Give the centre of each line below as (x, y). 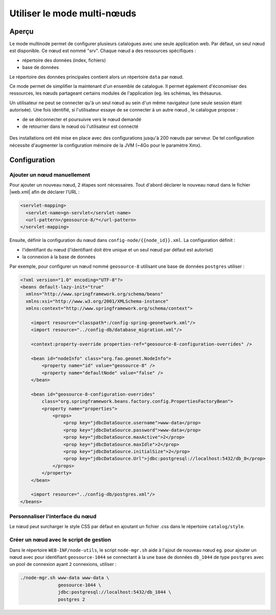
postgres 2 (72, 599)
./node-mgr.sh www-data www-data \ (65, 578)
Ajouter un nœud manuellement (50, 175)
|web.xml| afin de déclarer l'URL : (45, 192)
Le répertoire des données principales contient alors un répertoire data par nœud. (97, 77)
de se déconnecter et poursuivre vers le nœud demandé (82, 119)
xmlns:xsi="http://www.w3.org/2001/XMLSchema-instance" (97, 301)
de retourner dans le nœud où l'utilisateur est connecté (80, 126)
